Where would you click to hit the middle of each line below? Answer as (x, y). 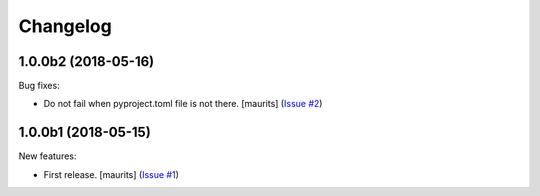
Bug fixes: (39, 86)
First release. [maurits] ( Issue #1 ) (111, 174)
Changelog (65, 26)
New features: (47, 156)
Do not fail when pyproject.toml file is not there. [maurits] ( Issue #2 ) (183, 104)
